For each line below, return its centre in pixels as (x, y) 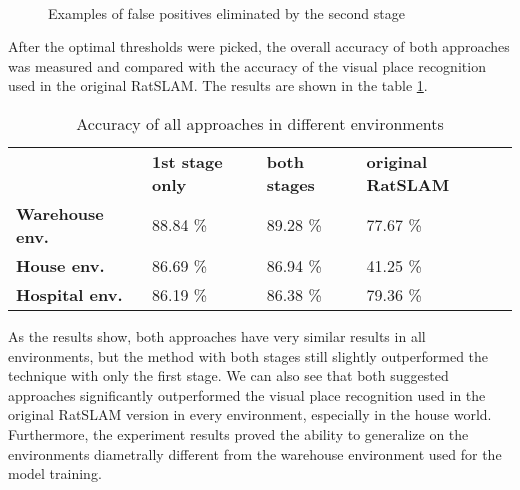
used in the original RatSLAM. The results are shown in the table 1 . (218, 85)
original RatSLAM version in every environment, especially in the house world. (250, 414)
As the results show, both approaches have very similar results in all (217, 335)
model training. (55, 473)
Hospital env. (69, 294)
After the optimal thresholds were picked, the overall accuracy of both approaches (259, 46)
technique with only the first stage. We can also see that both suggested (228, 375)
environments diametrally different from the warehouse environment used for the (255, 453)
